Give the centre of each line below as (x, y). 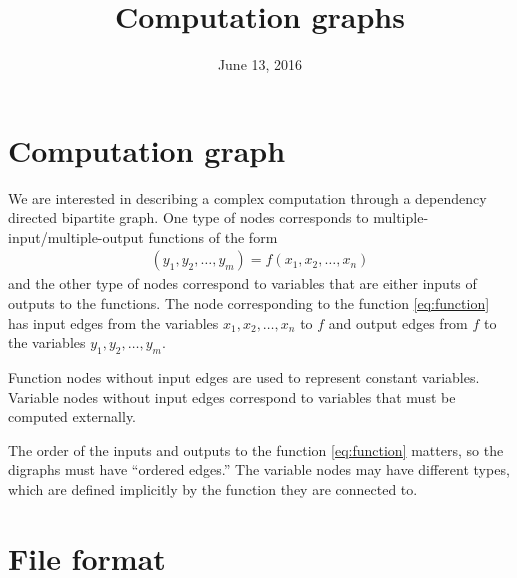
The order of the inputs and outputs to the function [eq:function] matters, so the (256, 449)
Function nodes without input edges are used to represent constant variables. (244, 377)
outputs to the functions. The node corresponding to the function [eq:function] (249, 303)
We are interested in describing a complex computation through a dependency (247, 197)
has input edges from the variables (113, 322)
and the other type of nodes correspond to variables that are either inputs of (242, 283)
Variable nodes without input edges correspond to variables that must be (232, 396)
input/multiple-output (76, 236)
